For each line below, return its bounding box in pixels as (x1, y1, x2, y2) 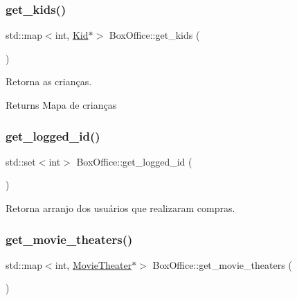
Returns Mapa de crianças (6, 98, 117, 112)
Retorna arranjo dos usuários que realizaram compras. (6, 201, 235, 215)
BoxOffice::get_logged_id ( (76, 154, 192, 168)
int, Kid (55, 28, 89, 42)
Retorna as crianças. (6, 74, 92, 89)
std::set (6, 154, 36, 168)
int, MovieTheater (55, 257, 132, 272)
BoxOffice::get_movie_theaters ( (152, 257, 292, 272)
